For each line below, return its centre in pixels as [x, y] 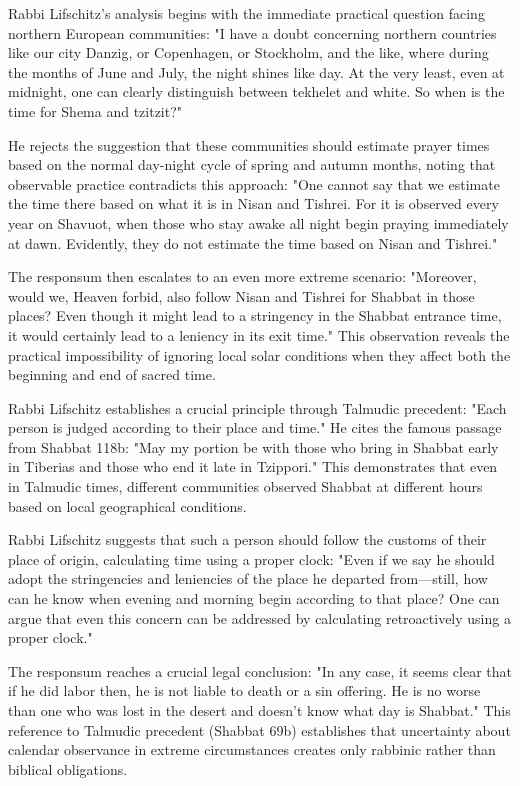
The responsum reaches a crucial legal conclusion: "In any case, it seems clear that [260, 670]
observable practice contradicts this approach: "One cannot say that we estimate [254, 183]
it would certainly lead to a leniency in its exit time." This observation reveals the [259, 334]
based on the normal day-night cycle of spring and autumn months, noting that [252, 164]
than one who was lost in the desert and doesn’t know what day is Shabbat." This [259, 710]
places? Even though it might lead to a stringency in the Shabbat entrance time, [255, 315]
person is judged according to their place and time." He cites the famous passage [255, 427]
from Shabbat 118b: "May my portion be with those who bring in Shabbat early [253, 446]
